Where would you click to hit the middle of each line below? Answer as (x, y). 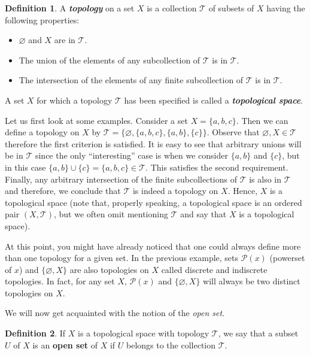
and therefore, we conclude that (63, 191)
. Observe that (233, 132)
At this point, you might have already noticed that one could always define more (153, 246)
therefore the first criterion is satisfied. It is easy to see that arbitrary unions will (153, 143)
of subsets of (231, 8)
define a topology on (42, 132)
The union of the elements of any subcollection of (110, 60)
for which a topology (75, 100)
